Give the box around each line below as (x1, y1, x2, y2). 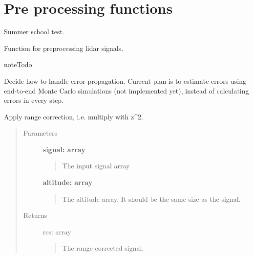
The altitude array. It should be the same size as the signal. (62, 193, 241, 204)
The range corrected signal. (62, 243, 144, 253)
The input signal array (62, 161, 130, 171)
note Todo (4, 59, 32, 70)
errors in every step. (4, 95, 64, 105)
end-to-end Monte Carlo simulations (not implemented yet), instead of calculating (4, 85, 249, 95)
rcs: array (42, 226, 71, 236)
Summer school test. (4, 26, 64, 37)
